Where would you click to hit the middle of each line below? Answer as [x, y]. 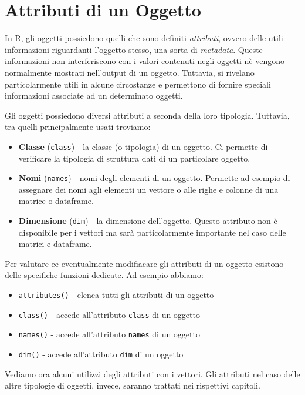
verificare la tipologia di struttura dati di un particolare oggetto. [134, 158]
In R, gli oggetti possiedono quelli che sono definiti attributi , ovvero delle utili [144, 38]
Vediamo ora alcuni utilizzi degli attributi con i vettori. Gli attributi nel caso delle [152, 374]
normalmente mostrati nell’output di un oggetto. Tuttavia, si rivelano [130, 72]
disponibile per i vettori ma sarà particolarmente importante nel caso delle [152, 232]
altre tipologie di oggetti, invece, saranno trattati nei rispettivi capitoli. [133, 385]
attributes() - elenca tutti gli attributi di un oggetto [116, 294]
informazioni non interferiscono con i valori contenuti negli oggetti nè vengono [145, 61]
